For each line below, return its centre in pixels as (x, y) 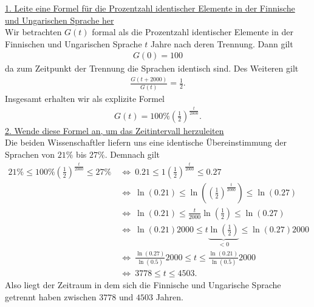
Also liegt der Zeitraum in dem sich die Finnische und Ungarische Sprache (143, 285)
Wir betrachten (33, 32)
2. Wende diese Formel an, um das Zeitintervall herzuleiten (114, 130)
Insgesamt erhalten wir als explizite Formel (85, 98)
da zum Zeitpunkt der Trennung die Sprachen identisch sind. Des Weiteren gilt (152, 68)
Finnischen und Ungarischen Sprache (73, 43)
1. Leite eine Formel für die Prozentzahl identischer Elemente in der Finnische (150, 8)
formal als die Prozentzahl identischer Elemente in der (193, 32)
